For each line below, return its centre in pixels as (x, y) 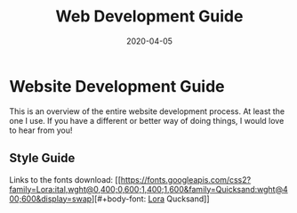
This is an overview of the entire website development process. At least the (147, 111)
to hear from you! (41, 130)
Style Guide (42, 158)
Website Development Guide (117, 86)
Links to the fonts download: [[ (65, 179)
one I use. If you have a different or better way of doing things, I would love (147, 120)
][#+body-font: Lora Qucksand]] (151, 199)
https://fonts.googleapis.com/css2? (186, 179)
